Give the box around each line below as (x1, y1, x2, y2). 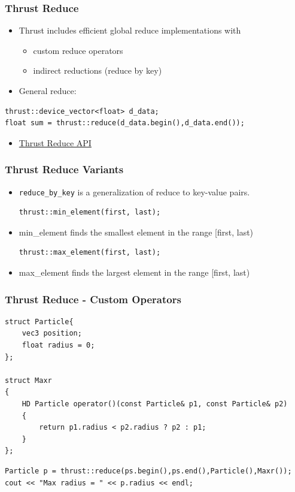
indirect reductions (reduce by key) (33, 64, 162, 77)
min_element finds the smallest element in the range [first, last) (19, 225, 254, 238)
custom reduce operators (33, 44, 123, 56)
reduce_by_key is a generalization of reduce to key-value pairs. (19, 185, 250, 198)
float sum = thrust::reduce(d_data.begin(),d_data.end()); (5, 119, 245, 128)
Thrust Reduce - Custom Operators (5, 291, 181, 306)
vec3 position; (22, 329, 82, 338)
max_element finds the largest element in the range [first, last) (19, 266, 250, 279)
